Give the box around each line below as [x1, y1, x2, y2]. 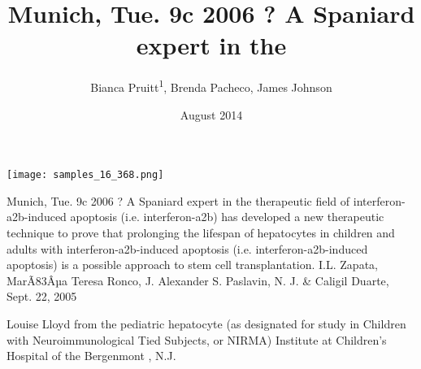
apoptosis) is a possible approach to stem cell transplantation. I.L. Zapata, [7, 256, 378, 273]
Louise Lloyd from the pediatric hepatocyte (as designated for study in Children [7, 315, 406, 332]
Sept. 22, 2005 [7, 288, 77, 305]
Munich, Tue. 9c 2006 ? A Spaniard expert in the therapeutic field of [7, 192, 350, 209]
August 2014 [180, 106, 243, 123]
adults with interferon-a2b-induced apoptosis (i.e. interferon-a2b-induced [7, 240, 368, 257]
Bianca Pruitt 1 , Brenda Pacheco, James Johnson [90, 76, 332, 95]
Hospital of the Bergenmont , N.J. [7, 347, 176, 364]
